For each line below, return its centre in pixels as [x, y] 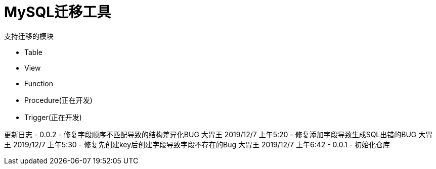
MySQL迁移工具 [58, 12]
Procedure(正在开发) [58, 100]
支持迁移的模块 [29, 36]
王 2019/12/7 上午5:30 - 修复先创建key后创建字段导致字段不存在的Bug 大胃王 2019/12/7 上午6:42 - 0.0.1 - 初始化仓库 [197, 144]
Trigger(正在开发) [53, 117]
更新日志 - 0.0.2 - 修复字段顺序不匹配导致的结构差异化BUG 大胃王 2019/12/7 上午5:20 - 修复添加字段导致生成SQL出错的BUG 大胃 [219, 134]
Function [39, 83]
